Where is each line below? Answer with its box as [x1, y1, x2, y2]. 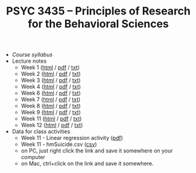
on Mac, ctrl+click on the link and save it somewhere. [21, 160, 154, 167]
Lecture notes [11, 57, 47, 64]
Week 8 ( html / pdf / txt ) [21, 102, 81, 110]
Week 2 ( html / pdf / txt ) [21, 71, 81, 78]
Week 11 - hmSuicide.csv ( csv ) [21, 140, 98, 148]
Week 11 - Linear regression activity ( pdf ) [21, 134, 124, 142]
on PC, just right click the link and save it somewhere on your [21, 147, 173, 154]
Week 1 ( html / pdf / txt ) [21, 64, 80, 71]
